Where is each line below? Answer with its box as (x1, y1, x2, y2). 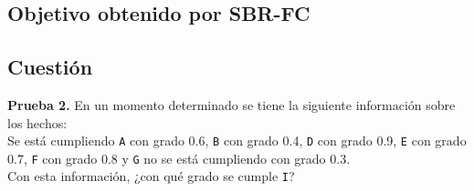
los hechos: (7, 113, 68, 132)
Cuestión (7, 53, 93, 81)
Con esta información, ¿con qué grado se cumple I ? (7, 166, 295, 186)
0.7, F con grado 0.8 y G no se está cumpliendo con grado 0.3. (7, 148, 351, 167)
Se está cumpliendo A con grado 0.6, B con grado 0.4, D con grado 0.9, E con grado (7, 131, 467, 150)
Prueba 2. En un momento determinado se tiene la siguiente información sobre (7, 95, 456, 114)
